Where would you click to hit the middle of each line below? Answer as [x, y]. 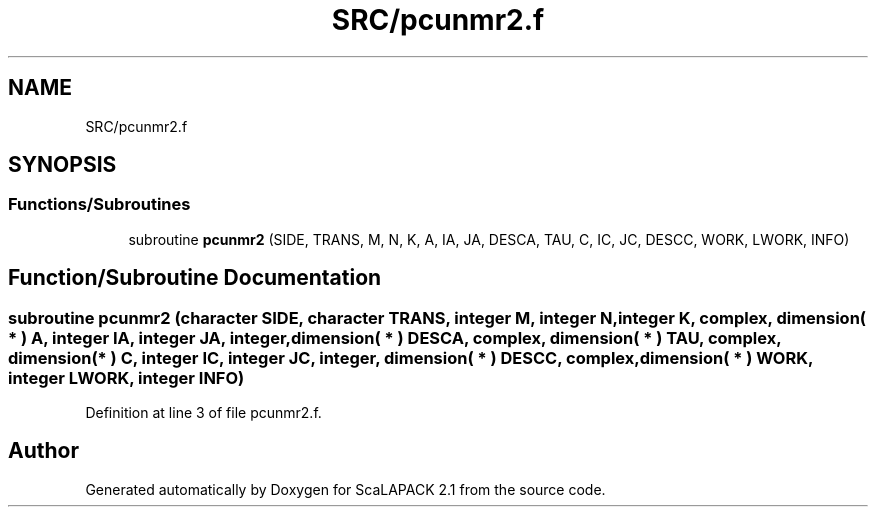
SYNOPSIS [62, 165]
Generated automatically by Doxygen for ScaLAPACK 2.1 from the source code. [345, 489]
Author [43, 451]
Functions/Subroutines [99, 204]
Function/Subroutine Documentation [195, 278]
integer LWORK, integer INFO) [126, 377]
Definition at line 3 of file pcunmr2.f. [203, 413]
